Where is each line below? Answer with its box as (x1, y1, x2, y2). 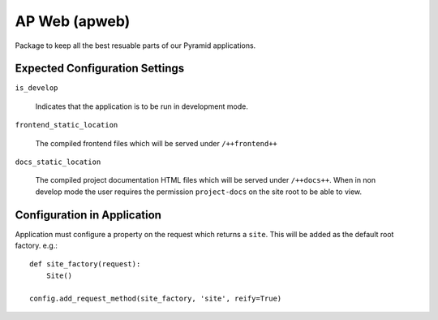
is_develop (15, 84, 58, 93)
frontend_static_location (15, 120, 118, 130)
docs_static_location (15, 158, 101, 166)
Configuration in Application (15, 208, 162, 222)
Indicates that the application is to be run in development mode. (35, 102, 249, 111)
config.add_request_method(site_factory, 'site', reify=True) (29, 293, 282, 303)
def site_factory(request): (29, 260, 141, 269)
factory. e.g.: (15, 240, 58, 251)
